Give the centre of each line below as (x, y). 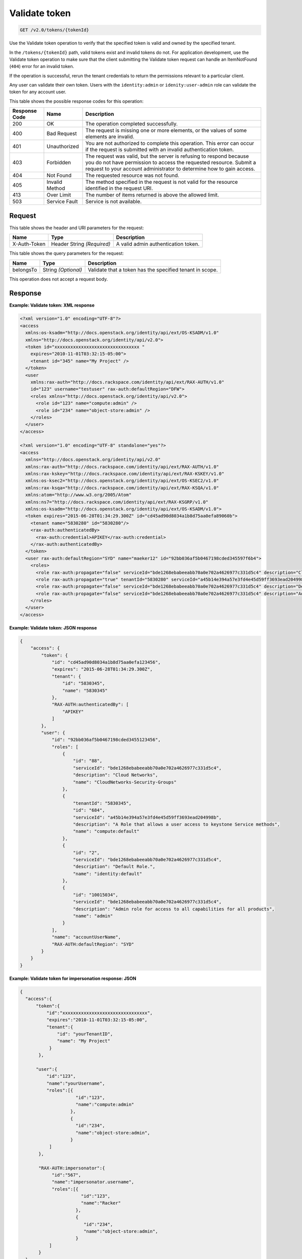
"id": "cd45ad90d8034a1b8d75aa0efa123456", (106, 662)
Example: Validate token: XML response (52, 305)
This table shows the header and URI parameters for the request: (77, 228)
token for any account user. (38, 92)
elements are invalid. (110, 137)
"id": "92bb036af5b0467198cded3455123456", (106, 740)
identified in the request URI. (119, 188)
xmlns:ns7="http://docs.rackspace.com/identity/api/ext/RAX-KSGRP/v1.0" (117, 502)
